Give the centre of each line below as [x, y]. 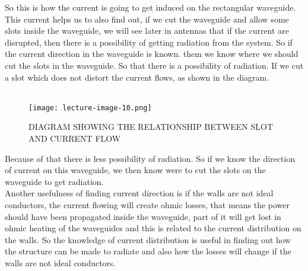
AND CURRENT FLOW [75, 138]
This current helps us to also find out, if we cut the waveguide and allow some [147, 19]
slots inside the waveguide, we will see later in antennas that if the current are [147, 31]
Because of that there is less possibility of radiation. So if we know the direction [150, 158]
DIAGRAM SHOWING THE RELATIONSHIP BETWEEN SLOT [151, 127]
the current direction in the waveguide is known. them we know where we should [152, 54]
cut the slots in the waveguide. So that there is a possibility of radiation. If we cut [154, 65]
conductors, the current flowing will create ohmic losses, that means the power [147, 204]
